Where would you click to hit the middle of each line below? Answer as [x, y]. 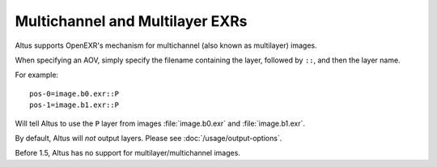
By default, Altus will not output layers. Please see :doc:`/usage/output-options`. [148, 138]
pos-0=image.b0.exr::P [74, 94]
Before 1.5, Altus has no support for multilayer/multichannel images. [127, 153]
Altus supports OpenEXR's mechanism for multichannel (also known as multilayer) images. [166, 45]
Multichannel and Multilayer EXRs [131, 21]
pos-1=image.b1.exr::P [74, 105]
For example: [37, 75]
